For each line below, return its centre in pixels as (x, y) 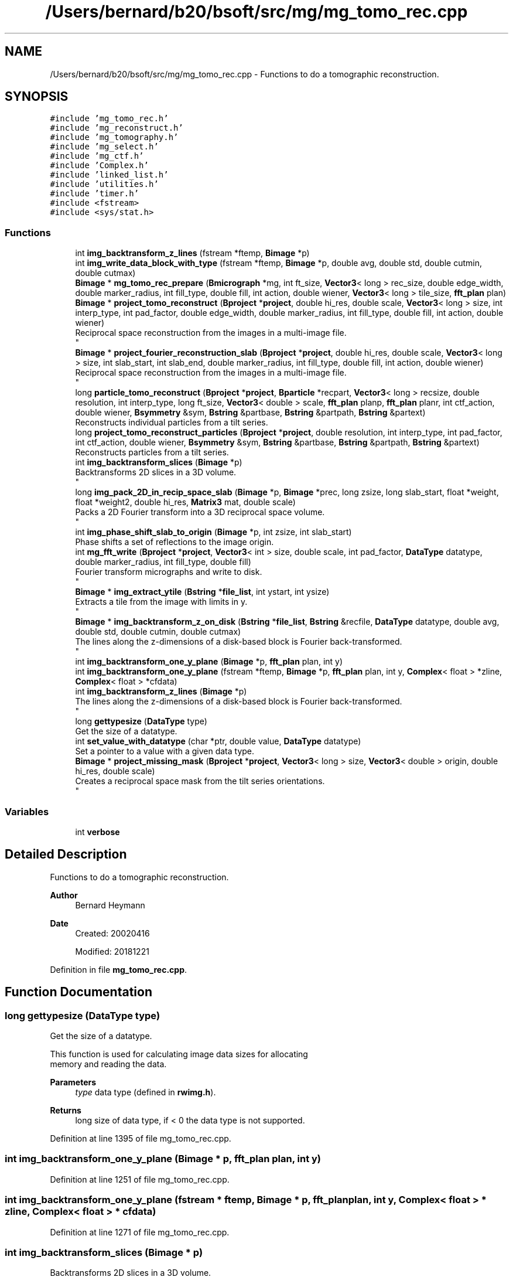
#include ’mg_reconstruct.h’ (117, 128)
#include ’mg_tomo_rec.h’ (109, 119)
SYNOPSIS (37, 97)
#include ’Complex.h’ (99, 166)
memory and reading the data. (108, 1064)
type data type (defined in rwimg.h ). (146, 1092)
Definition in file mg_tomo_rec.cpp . (119, 969)
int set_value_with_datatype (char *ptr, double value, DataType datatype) (218, 741)
